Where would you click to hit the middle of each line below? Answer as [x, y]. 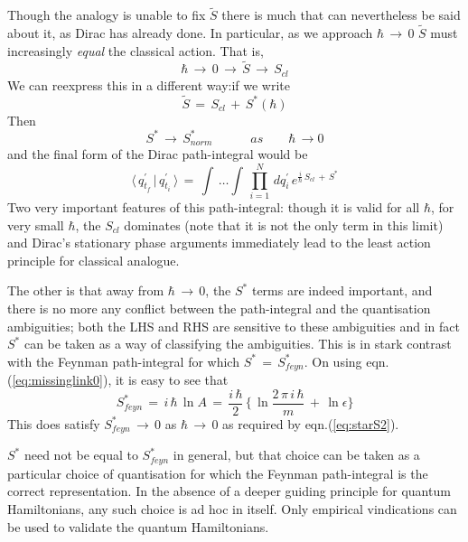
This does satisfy [54, 423]
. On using [333, 361]
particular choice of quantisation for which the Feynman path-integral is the [218, 473]
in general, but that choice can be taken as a [296, 455]
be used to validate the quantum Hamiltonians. [138, 526]
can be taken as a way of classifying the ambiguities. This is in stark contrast [238, 344]
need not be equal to [81, 455]
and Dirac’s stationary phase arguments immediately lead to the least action [219, 243]
